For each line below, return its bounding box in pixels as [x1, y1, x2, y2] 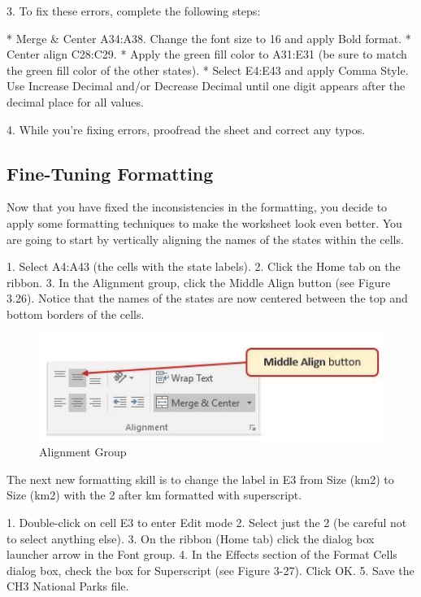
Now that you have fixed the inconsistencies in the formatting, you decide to [7, 198, 388, 216]
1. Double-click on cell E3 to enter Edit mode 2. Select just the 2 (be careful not [7, 514, 407, 531]
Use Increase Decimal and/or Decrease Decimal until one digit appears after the [7, 77, 406, 94]
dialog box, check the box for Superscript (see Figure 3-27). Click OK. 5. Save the [7, 561, 414, 578]
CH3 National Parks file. [7, 577, 129, 595]
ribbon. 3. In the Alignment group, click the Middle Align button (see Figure [7, 273, 391, 290]
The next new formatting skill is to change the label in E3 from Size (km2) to [7, 470, 394, 487]
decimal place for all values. [7, 93, 144, 110]
